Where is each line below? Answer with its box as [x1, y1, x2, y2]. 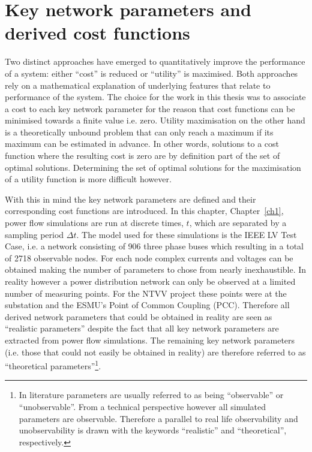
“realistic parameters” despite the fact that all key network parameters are [5, 322, 279, 335]
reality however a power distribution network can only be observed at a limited [5, 275, 296, 287]
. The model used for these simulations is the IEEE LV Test [76, 228, 297, 240]
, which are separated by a [189, 216, 287, 229]
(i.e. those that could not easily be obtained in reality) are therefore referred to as [5, 345, 306, 358]
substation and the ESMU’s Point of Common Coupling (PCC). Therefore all [5, 299, 290, 311]
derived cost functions [5, 20, 190, 45]
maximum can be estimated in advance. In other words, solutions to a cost [5, 137, 279, 150]
